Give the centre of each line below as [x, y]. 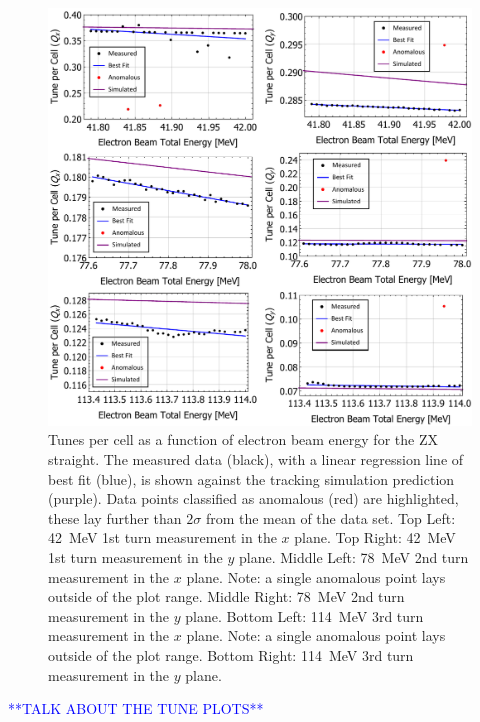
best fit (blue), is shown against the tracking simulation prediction [251, 478]
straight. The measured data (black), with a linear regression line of [256, 458]
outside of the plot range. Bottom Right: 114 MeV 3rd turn [231, 654]
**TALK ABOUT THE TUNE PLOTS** [136, 708]
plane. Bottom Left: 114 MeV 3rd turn [304, 615]
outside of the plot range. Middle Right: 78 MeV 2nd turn [226, 596]
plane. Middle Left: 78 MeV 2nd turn [354, 556]
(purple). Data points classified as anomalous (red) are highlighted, [253, 498]
